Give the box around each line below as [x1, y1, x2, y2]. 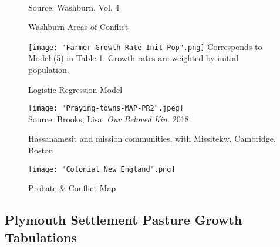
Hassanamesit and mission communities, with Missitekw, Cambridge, [28, 132, 276, 145]
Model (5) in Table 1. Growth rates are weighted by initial [28, 52, 239, 64]
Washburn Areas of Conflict [28, 21, 129, 33]
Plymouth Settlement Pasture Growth [5, 211, 242, 229]
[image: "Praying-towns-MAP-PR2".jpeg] [28, 104, 184, 113]
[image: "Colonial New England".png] [28, 165, 176, 173]
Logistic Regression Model [28, 83, 123, 95]
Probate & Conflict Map [28, 182, 116, 194]
